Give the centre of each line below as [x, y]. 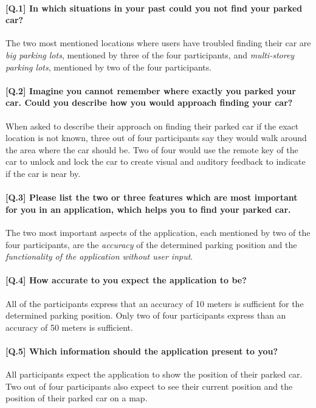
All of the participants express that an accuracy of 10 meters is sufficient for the [155, 303]
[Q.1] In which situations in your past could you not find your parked [154, 8]
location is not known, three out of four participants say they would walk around [156, 138]
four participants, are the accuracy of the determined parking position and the [151, 244]
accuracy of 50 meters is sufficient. [69, 327]
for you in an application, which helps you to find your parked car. [148, 209]
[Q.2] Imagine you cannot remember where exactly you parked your [151, 90]
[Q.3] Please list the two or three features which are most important [152, 197]
